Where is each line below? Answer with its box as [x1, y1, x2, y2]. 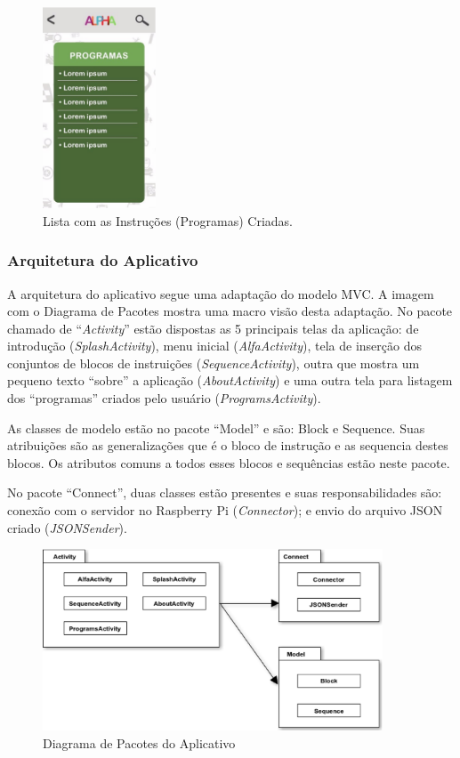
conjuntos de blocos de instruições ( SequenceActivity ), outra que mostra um [7, 353, 420, 372]
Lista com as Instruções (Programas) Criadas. [43, 211, 293, 230]
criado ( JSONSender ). [7, 518, 127, 536]
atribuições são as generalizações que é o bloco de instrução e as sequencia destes [7, 436, 448, 455]
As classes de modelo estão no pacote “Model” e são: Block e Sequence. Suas [7, 418, 425, 437]
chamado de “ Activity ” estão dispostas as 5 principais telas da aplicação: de [7, 319, 419, 337]
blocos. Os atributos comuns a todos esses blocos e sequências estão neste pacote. [7, 453, 450, 472]
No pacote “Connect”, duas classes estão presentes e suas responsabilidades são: [7, 483, 442, 502]
